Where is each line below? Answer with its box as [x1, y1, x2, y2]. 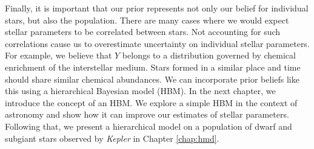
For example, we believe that [5, 49, 112, 62]
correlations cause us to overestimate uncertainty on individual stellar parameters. [5, 37, 310, 49]
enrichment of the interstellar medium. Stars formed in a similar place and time [5, 60, 301, 73]
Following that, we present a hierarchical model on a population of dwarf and [5, 119, 292, 132]
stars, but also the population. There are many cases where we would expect [5, 13, 289, 26]
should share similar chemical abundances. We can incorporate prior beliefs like [5, 72, 299, 85]
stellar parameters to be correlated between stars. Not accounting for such [5, 25, 281, 38]
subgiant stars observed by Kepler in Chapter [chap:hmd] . [5, 132, 219, 144]
